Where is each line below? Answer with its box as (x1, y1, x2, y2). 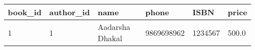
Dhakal (98, 32, 123, 44)
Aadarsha (98, 21, 130, 32)
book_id (8, 6, 42, 18)
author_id (49, 6, 90, 18)
